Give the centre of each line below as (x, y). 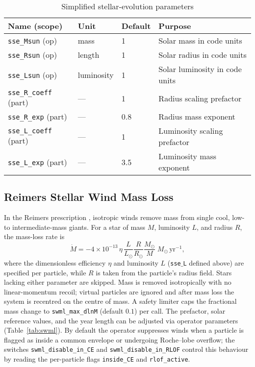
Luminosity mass (188, 156)
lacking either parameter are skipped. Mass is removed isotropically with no (118, 282)
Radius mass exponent (197, 116)
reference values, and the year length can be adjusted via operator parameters (121, 320)
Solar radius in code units (203, 55)
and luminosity (136, 262)
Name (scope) (35, 26)
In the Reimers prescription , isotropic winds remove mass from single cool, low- (124, 217)
